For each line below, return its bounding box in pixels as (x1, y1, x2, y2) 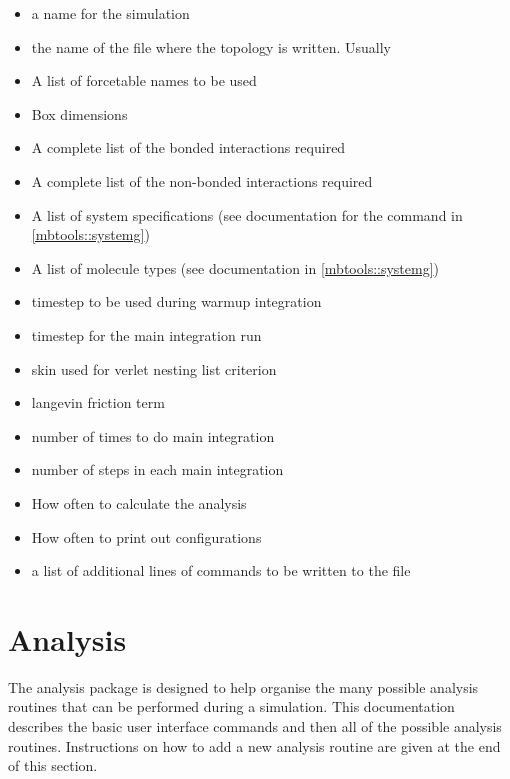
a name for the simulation (31, 3, 190, 23)
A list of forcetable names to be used (31, 70, 257, 91)
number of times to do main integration (31, 425, 275, 446)
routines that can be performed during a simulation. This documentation (8, 696, 455, 717)
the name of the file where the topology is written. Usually (31, 36, 391, 57)
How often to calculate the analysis (31, 492, 247, 513)
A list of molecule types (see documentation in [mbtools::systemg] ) (31, 257, 440, 278)
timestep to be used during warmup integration (31, 291, 322, 312)
